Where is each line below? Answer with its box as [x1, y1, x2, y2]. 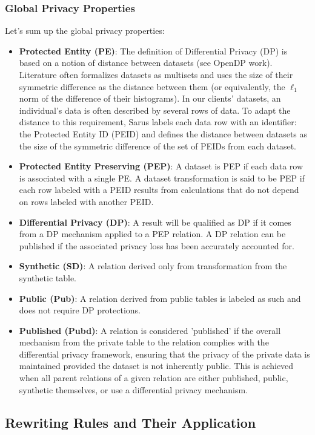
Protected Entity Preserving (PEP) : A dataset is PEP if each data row [19, 160, 303, 172]
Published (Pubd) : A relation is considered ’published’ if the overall [19, 324, 281, 336]
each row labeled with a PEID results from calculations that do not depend [19, 183, 299, 196]
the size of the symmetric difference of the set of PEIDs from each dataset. [19, 139, 296, 152]
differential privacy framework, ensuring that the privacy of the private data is [19, 347, 310, 360]
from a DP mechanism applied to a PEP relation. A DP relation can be [19, 227, 286, 240]
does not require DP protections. [19, 304, 141, 316]
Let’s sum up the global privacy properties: [5, 24, 165, 37]
